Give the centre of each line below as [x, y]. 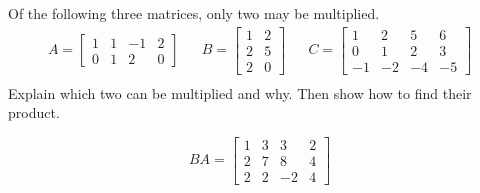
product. [34, 112]
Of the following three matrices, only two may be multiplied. [194, 13]
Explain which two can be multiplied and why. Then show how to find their [240, 92]
